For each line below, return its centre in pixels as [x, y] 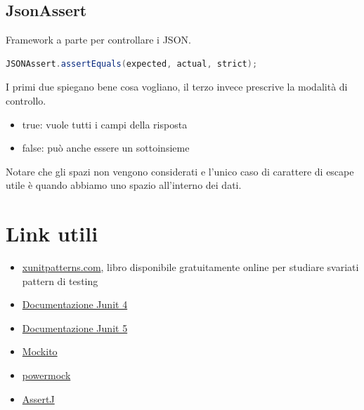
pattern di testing [60, 280]
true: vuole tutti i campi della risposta [105, 124]
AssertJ [38, 398]
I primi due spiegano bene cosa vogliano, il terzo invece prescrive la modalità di [177, 87]
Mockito [40, 351]
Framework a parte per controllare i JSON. [98, 40]
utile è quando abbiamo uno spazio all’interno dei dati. [124, 185]
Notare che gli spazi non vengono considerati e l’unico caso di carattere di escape [180, 171]
